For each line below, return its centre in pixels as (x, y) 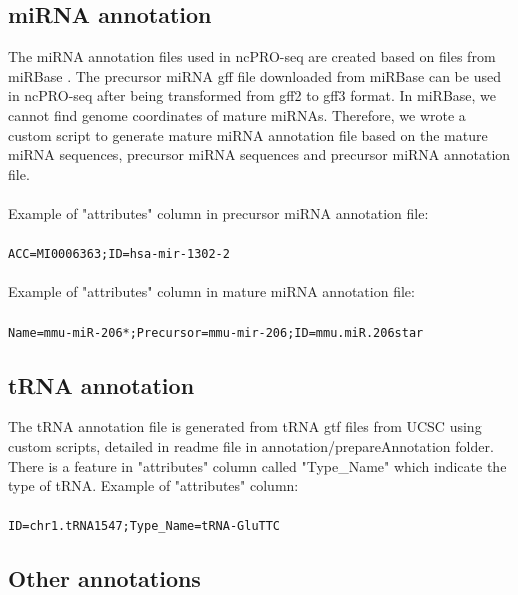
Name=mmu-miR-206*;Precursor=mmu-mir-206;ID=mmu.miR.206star (216, 332)
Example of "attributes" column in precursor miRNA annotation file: (218, 212)
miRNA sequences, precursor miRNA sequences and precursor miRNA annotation (259, 154)
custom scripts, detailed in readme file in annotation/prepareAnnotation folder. (251, 446)
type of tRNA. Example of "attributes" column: (153, 485)
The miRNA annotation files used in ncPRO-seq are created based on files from (252, 56)
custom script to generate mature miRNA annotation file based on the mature (248, 134)
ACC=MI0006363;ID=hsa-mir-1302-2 (119, 254)
